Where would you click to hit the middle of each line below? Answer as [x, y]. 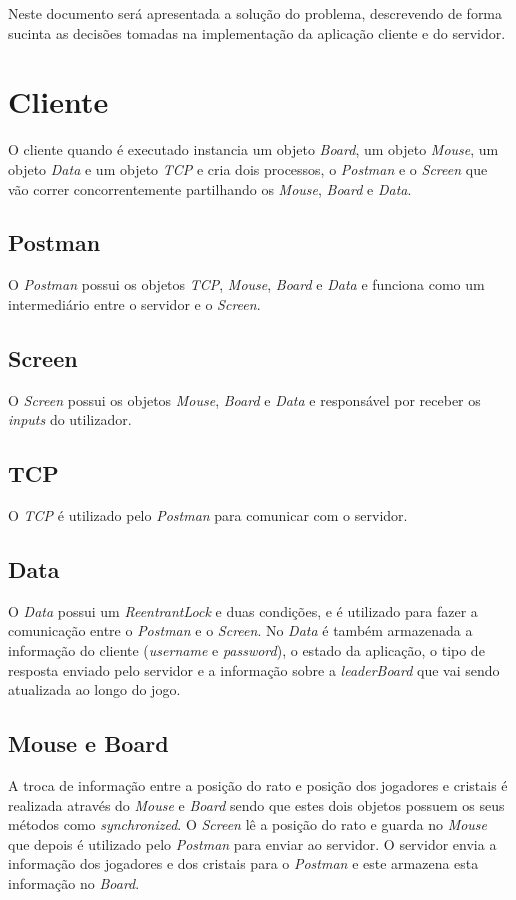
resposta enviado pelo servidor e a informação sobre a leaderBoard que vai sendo [254, 669]
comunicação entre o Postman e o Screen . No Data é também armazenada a [240, 630]
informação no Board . [74, 883]
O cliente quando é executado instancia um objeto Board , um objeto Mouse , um [253, 149]
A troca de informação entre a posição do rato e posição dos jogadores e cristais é [258, 785]
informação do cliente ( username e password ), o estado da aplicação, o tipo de [246, 650]
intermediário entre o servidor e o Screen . [134, 303]
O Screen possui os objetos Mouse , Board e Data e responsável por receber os [244, 399]
